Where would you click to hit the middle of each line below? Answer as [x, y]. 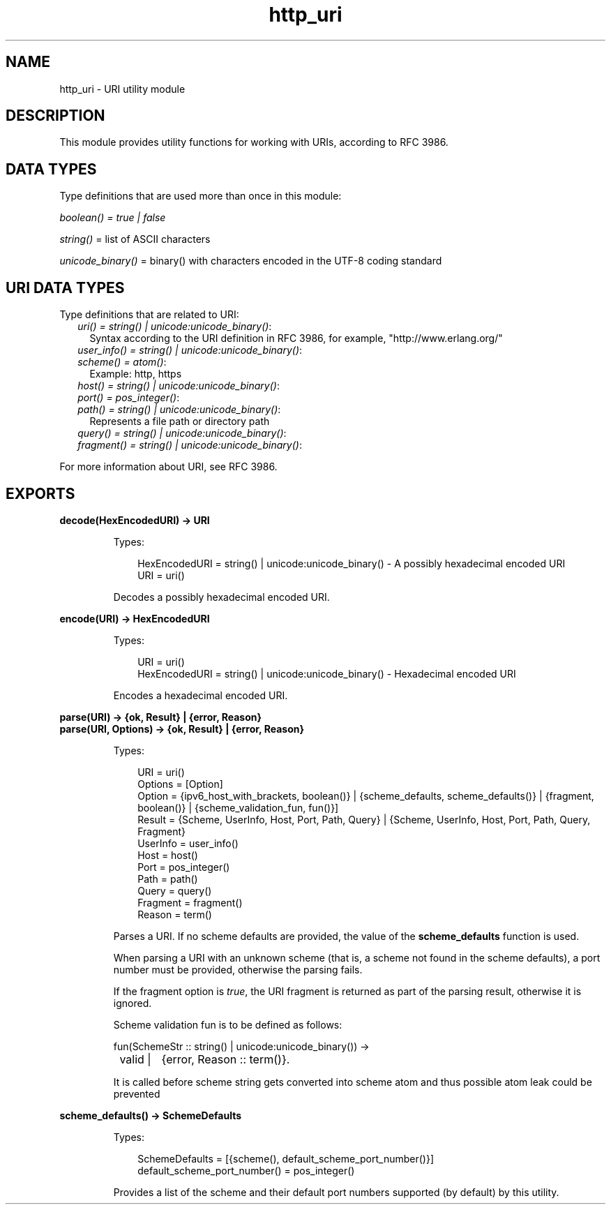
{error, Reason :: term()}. [226, 1059]
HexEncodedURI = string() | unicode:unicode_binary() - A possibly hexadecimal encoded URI [352, 563]
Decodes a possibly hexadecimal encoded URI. [221, 597]
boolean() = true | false [113, 218]
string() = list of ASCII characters [135, 239]
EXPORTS [40, 493]
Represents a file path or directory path [180, 421]
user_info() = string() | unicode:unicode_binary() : [190, 350]
